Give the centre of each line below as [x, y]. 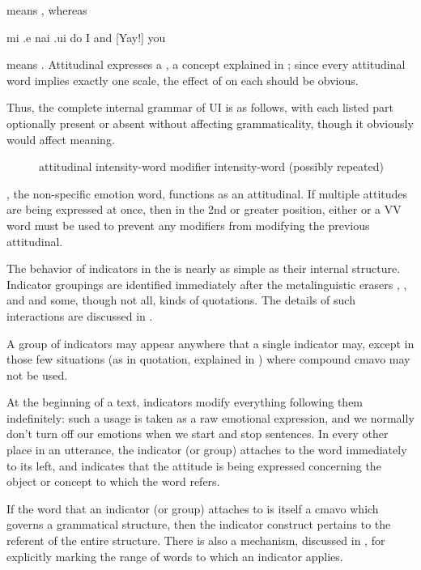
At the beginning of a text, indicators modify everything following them [185, 402]
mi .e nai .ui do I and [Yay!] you [86, 37]
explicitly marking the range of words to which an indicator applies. [175, 556]
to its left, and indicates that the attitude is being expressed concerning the [194, 465]
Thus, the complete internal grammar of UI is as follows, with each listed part [200, 107]
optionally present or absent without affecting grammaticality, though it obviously [210, 123]
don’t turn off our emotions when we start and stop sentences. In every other [198, 434]
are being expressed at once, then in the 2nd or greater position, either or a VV [204, 209]
